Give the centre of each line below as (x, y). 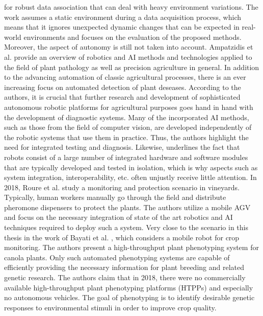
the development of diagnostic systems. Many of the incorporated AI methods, (127, 117)
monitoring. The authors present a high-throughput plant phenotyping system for (131, 247)
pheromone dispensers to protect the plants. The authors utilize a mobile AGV (127, 207)
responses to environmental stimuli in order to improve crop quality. (110, 307)
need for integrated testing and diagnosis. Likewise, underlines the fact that (122, 147)
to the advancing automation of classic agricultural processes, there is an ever (125, 77)
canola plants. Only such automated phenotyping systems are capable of (117, 257)
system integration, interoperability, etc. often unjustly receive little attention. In (130, 177)
